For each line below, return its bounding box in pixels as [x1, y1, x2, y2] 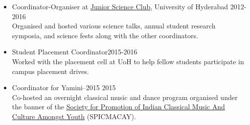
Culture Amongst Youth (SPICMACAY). [12, 111, 136, 121]
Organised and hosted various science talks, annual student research [12, 21, 216, 31]
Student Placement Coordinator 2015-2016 [12, 47, 137, 57]
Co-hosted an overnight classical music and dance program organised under [12, 92, 238, 102]
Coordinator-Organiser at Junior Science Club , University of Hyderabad [12, 1, 228, 11]
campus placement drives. [12, 66, 89, 76]
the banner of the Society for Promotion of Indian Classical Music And [12, 101, 225, 112]
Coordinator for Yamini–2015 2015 [12, 82, 116, 93]
